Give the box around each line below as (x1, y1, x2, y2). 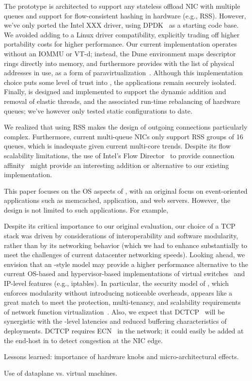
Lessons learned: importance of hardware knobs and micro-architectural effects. (4, 351, 239, 362)
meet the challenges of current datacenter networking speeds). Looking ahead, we (4, 249, 245, 260)
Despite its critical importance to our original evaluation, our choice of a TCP (4, 221, 236, 231)
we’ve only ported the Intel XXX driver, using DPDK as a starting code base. (4, 20, 239, 30)
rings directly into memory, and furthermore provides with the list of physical (4, 58, 235, 68)
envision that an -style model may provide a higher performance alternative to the (4, 259, 248, 269)
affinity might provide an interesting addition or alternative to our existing (4, 160, 229, 170)
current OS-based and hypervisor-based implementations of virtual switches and (4, 268, 245, 279)
